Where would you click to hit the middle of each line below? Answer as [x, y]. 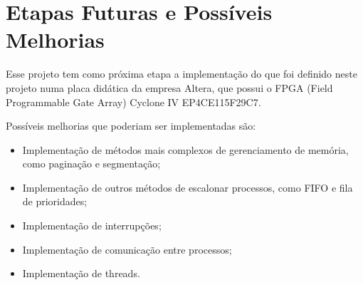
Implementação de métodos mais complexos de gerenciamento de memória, [185, 149]
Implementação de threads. [81, 273]
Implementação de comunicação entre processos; [127, 249]
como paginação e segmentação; [91, 164]
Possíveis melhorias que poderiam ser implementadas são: [131, 126]
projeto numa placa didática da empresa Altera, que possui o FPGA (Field [169, 87]
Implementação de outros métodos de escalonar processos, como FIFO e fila [188, 187]
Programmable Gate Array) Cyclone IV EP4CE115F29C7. [133, 102]
